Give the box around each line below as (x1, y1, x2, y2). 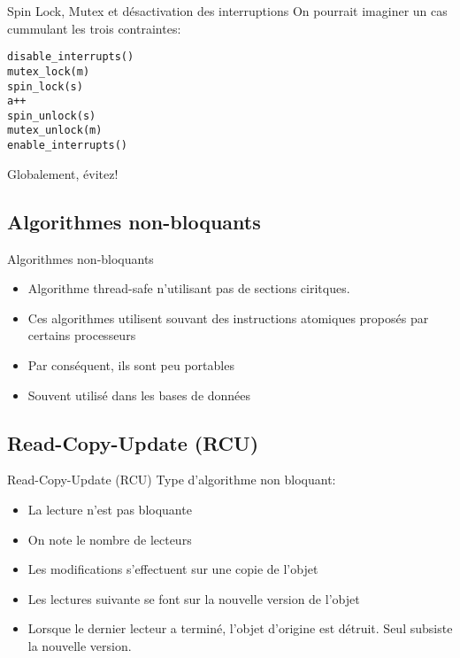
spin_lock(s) (7, 80, 83, 93)
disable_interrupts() (7, 50, 134, 64)
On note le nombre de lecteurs (27, 530, 192, 548)
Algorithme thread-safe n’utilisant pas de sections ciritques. (27, 279, 350, 298)
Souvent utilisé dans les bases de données (27, 385, 251, 404)
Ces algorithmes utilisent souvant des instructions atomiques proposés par (27, 308, 429, 327)
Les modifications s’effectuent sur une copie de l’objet (27, 560, 318, 578)
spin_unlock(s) (7, 109, 96, 122)
